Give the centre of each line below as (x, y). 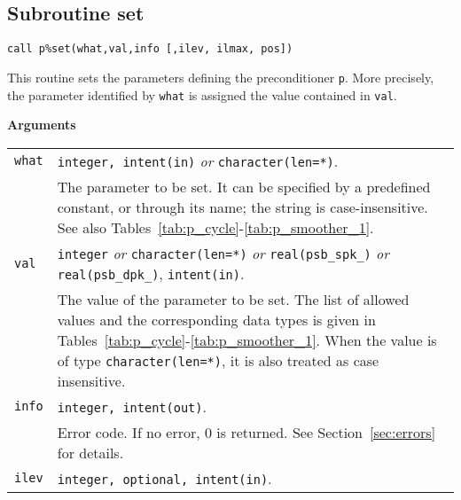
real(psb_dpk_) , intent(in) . (151, 273)
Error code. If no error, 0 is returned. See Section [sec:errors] (246, 432)
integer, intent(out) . (132, 406)
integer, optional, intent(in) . (164, 478)
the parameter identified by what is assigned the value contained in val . (202, 94)
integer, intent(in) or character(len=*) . (198, 160)
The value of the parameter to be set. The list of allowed (233, 299)
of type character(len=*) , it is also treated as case (218, 360)
